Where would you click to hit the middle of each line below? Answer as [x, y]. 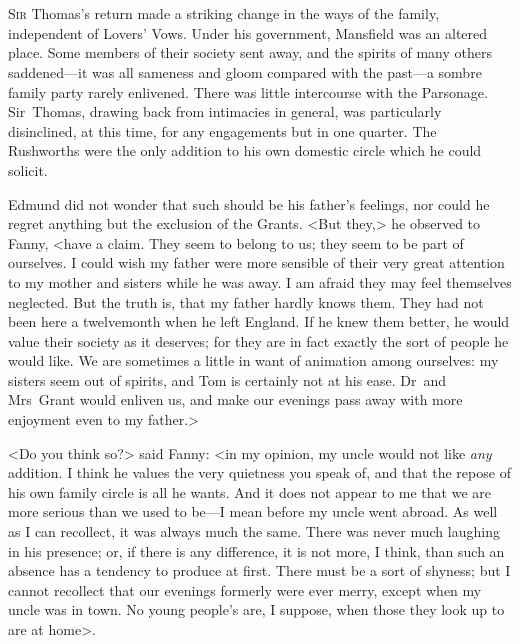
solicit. [28, 169]
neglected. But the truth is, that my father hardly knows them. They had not [246, 301]
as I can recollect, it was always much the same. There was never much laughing [254, 531]
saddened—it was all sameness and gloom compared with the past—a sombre [245, 71]
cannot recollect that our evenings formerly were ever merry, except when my [245, 589]
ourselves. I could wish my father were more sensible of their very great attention [256, 262]
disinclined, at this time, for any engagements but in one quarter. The [222, 130]
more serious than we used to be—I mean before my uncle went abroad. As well [253, 511]
